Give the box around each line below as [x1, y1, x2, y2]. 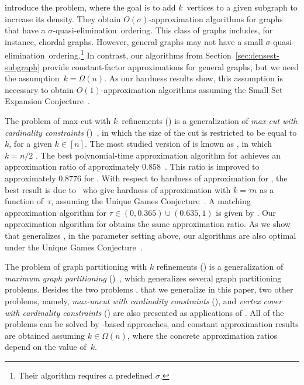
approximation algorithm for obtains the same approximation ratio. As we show [5, 218, 291, 230]
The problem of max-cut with [5, 115, 111, 126]
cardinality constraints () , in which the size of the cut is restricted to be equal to [5, 126, 297, 138]
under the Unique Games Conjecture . [5, 240, 143, 253]
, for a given [9, 137, 52, 150]
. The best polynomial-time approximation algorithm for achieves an [36, 149, 281, 161]
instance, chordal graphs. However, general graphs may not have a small [5, 35, 263, 47]
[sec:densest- [235, 49, 279, 61]
